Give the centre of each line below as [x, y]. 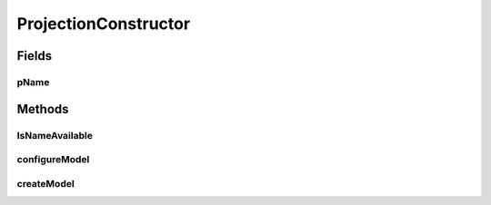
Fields [35, 56]
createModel [45, 183]
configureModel [53, 160]
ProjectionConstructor [104, 24]
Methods [43, 109]
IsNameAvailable [55, 135]
